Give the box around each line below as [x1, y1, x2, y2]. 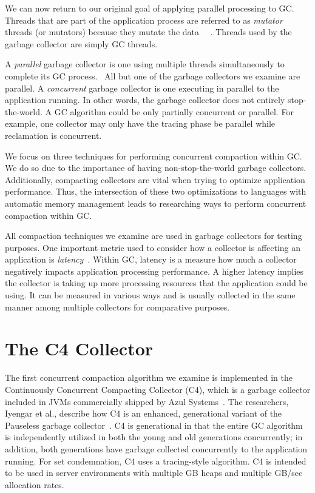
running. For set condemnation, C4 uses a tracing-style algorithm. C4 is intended [5, 454, 307, 467]
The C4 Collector [5, 336, 154, 361]
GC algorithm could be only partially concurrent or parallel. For [54, 105, 294, 118]
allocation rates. [5, 478, 64, 491]
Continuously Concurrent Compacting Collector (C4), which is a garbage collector [5, 383, 311, 395]
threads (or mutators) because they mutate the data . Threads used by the [5, 25, 292, 38]
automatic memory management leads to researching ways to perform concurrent [5, 196, 307, 209]
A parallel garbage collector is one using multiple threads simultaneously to [5, 58, 285, 70]
